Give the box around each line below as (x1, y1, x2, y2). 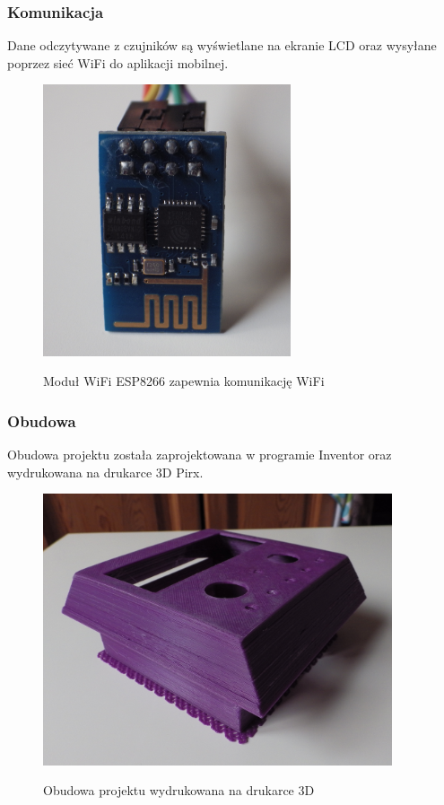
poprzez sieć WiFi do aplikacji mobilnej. (7, 53, 229, 72)
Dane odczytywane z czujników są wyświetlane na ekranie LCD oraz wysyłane (7, 36, 437, 55)
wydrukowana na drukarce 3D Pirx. (7, 462, 204, 481)
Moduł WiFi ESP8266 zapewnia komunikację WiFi (43, 372, 325, 390)
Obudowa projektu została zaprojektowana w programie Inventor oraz (7, 445, 392, 464)
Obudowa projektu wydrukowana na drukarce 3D (43, 781, 315, 800)
